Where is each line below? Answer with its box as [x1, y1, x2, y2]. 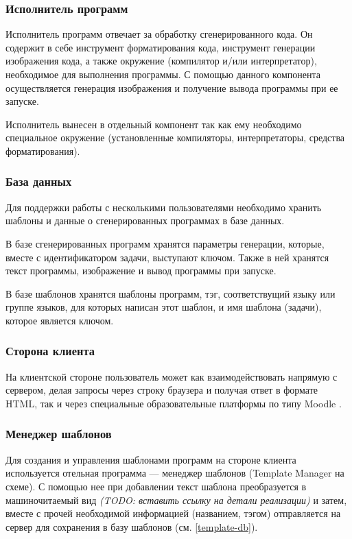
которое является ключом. [5, 313, 114, 327]
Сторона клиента [5, 342, 95, 359]
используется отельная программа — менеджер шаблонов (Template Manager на [5, 466, 344, 480]
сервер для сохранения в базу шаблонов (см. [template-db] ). [5, 519, 258, 534]
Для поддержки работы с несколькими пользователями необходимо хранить [5, 200, 322, 214]
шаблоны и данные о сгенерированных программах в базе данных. [5, 213, 285, 228]
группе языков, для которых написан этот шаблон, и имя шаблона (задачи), [5, 300, 322, 314]
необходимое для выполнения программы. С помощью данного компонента [5, 67, 320, 81]
